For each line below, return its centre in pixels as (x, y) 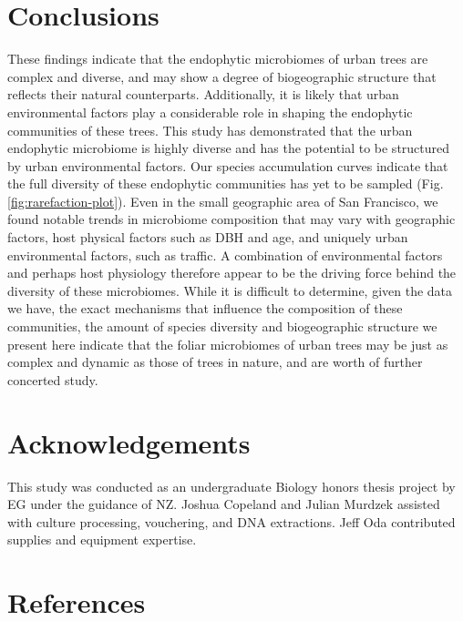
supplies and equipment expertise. (102, 540)
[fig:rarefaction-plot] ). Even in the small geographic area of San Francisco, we (223, 201)
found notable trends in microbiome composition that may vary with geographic (231, 219)
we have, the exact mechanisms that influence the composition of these (205, 308)
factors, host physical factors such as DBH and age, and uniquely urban (208, 237)
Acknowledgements (129, 442)
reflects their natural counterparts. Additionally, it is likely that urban (203, 94)
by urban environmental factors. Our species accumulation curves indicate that (228, 165)
